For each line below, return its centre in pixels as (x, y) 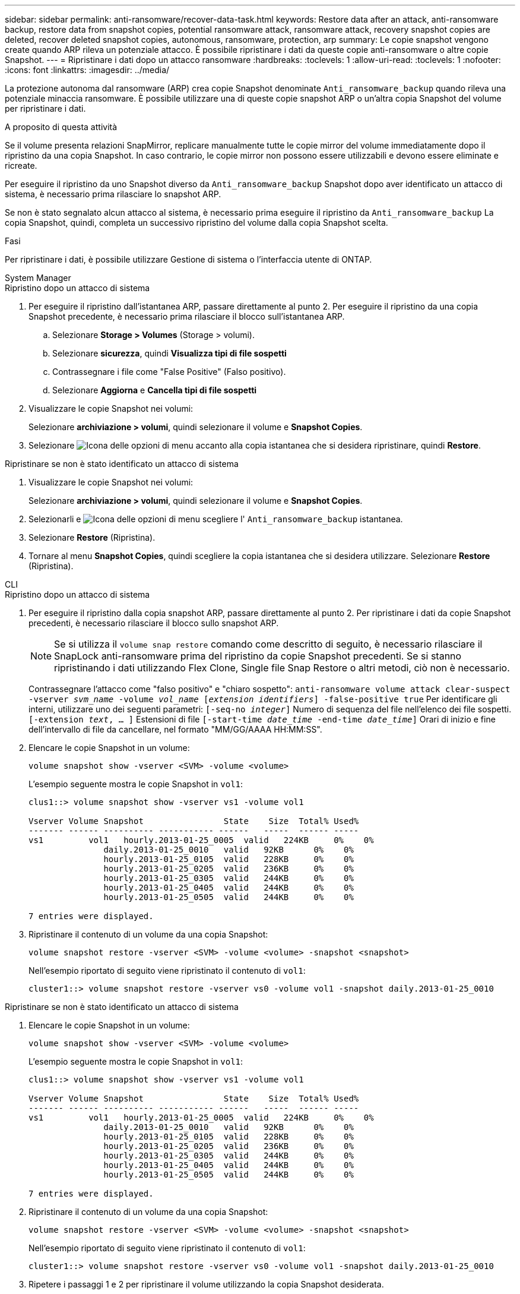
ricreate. (21, 165)
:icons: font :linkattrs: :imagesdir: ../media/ (87, 70)
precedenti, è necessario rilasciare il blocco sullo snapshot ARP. (154, 623)
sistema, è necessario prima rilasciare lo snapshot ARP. (113, 194)
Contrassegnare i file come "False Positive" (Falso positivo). (169, 372)
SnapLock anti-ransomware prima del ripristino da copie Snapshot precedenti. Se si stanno (258, 656)
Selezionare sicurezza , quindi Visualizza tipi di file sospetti (169, 353)
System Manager (38, 278)
